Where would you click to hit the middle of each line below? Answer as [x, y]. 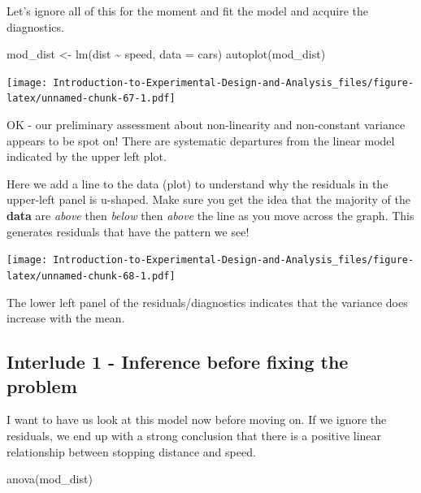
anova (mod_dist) [50, 479]
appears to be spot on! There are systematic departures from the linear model [201, 140]
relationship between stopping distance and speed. [131, 451]
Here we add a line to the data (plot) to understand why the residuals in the [197, 183]
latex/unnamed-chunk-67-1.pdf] [91, 99]
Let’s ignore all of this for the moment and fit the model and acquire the [187, 11]
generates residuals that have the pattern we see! [128, 231]
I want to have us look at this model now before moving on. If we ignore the [197, 419]
